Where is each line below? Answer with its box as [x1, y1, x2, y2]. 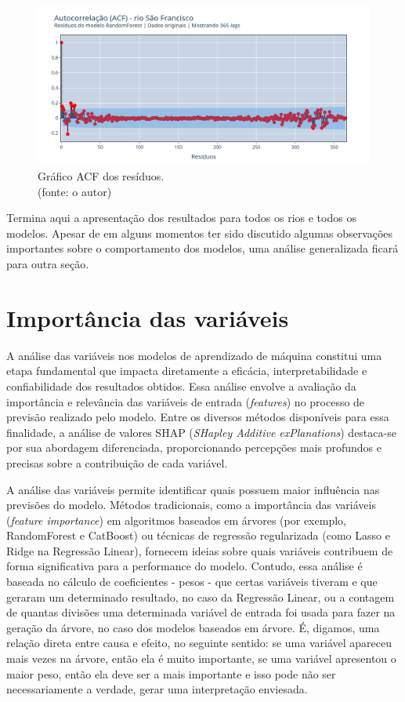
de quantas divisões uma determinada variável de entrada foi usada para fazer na [6, 604, 396, 620]
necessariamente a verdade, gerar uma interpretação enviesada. [6, 681, 308, 697]
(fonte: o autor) [38, 183, 112, 199]
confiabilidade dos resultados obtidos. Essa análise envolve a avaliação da [6, 377, 356, 394]
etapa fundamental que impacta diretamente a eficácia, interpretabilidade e [6, 362, 367, 379]
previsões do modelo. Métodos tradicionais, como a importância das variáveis [6, 496, 376, 513]
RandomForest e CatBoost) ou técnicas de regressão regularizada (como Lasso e [6, 527, 390, 544]
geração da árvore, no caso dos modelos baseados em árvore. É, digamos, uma [6, 619, 380, 635]
